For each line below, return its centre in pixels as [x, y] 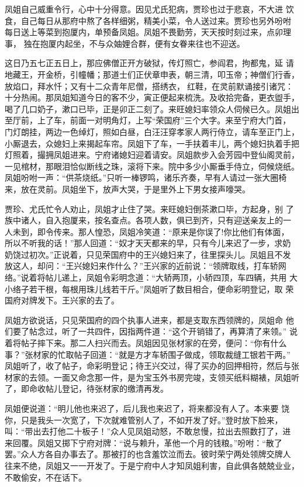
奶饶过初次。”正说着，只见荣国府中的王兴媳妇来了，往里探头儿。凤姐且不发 [148, 254]
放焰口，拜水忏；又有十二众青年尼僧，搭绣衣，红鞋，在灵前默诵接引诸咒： [149, 86]
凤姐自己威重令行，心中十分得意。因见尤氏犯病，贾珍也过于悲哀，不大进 [144, 9]
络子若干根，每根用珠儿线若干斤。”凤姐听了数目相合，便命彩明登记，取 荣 [153, 289]
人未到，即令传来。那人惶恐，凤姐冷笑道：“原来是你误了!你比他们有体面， [147, 231]
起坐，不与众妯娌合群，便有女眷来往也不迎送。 [155, 43]
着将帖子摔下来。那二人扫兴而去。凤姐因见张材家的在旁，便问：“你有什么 [146, 343]
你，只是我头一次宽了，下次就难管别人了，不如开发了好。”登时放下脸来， [144, 419]
